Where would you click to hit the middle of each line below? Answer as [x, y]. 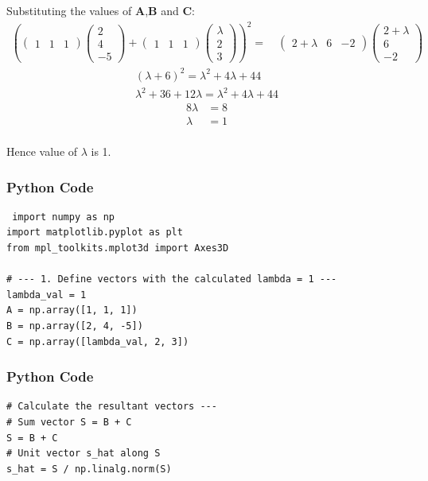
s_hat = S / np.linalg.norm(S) [89, 469]
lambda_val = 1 [47, 295]
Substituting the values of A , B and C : [101, 10]
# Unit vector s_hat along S [84, 454]
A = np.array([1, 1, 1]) [72, 310]
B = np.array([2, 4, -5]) [75, 326]
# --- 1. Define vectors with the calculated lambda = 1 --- [172, 279]
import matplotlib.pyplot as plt [95, 233]
